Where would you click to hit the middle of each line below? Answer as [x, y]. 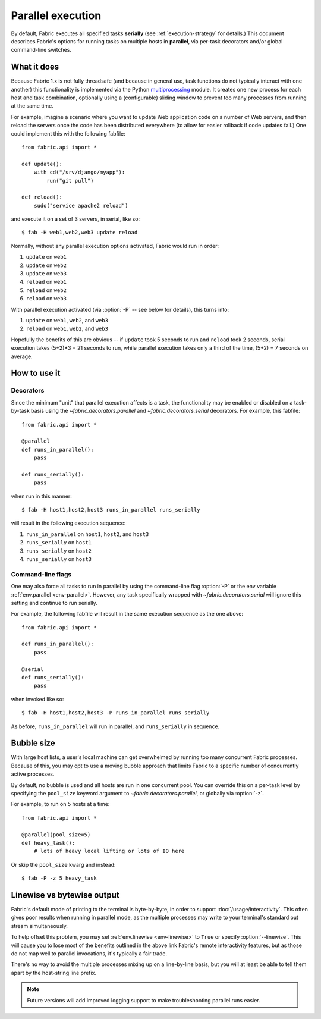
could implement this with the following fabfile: [68, 133]
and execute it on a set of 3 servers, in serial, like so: [75, 219]
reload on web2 [46, 290]
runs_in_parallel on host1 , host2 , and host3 [87, 534]
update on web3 [46, 274]
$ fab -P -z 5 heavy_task [59, 878]
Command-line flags [41, 574]
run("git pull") [70, 181]
